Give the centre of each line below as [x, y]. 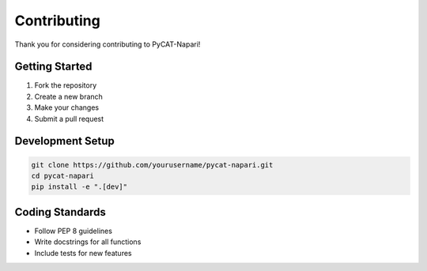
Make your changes [66, 107]
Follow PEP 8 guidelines [73, 231]
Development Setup [64, 141]
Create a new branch [68, 96]
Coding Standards [60, 212]
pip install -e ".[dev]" [79, 187]
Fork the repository [66, 85]
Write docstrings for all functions [88, 242]
